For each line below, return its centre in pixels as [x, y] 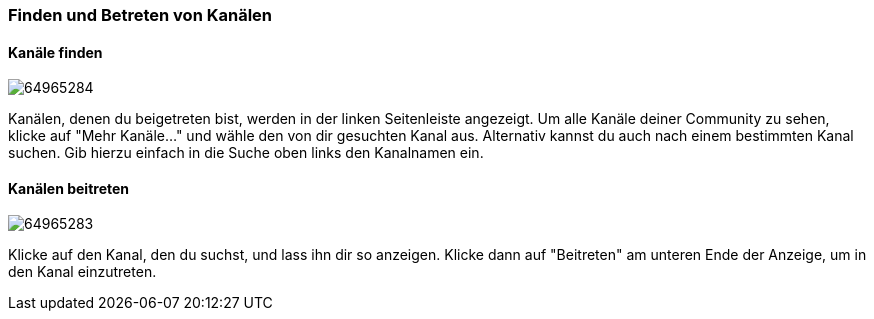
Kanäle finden [55, 52]
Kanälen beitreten [69, 188]
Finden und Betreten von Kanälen [140, 15]
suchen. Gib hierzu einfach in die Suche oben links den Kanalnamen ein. [246, 153]
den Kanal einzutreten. [82, 272]
